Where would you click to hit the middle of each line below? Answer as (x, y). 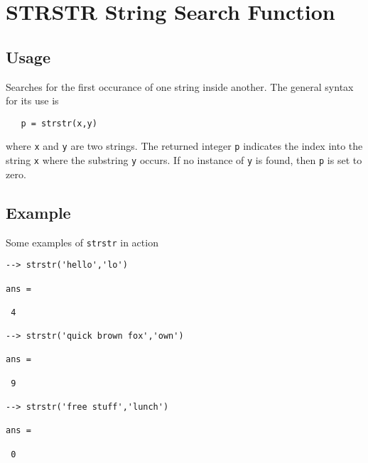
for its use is (32, 100)
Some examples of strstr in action (82, 242)
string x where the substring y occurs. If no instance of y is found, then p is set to (184, 160)
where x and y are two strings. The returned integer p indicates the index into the (184, 146)
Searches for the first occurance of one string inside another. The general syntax (180, 86)
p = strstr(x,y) (59, 123)
